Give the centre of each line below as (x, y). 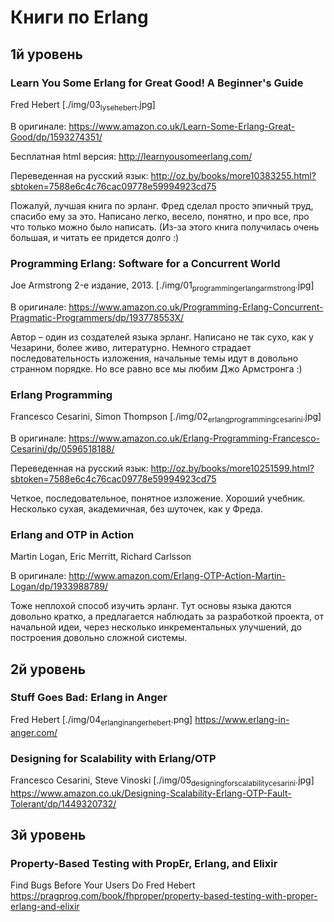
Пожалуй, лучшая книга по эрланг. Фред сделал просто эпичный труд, (162, 205)
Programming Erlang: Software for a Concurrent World (145, 263)
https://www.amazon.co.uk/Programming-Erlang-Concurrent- (196, 307)
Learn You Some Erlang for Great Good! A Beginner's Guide (157, 83)
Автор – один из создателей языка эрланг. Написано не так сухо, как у (162, 337)
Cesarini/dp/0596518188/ (62, 448)
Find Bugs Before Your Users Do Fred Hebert (103, 885)
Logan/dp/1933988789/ (59, 587)
